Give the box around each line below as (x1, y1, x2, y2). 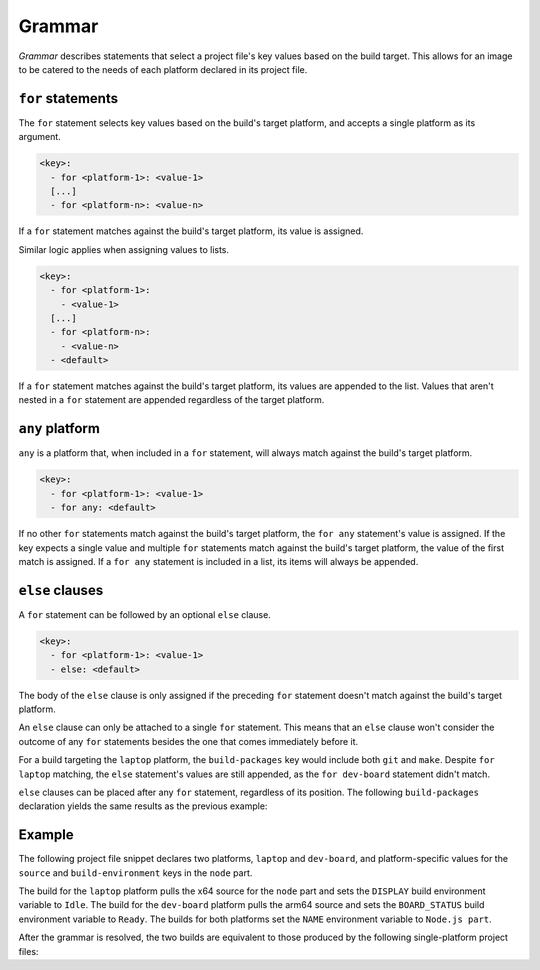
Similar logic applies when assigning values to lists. (18, 243, 230, 255)
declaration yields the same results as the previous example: (18, 800, 268, 812)
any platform (18, 420, 100, 437)
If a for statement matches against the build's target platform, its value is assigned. (18, 225, 364, 237)
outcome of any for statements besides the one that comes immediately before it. (18, 735, 359, 747)
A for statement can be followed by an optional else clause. (18, 608, 272, 620)
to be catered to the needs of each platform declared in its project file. (18, 63, 308, 75)
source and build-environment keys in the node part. (18, 866, 253, 879)
